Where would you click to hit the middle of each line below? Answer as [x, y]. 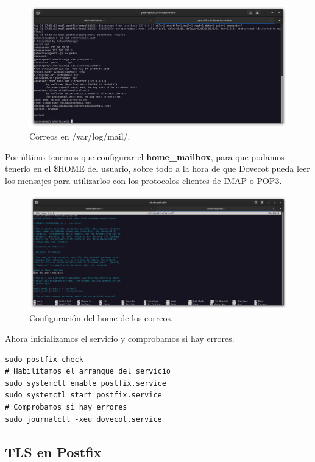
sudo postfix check [44, 359]
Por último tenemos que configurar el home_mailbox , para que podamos [145, 156]
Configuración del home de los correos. [101, 318]
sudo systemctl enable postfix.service [86, 383]
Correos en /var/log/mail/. [80, 136]
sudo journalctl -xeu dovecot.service [83, 419]
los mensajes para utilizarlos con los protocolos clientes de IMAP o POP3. [143, 181]
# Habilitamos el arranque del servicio [88, 371]
